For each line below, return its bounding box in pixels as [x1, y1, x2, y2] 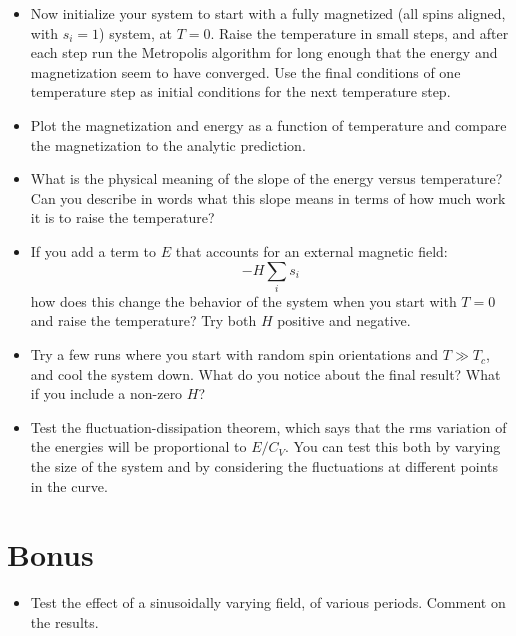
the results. [30, 611, 99, 632]
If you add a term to [30, 240, 157, 261]
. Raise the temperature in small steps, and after [210, 22, 509, 43]
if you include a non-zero [30, 383, 183, 404]
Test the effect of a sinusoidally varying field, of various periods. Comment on [30, 592, 506, 613]
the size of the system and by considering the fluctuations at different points [30, 456, 498, 477]
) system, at [99, 22, 172, 43]
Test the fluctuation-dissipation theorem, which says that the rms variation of [30, 416, 507, 437]
